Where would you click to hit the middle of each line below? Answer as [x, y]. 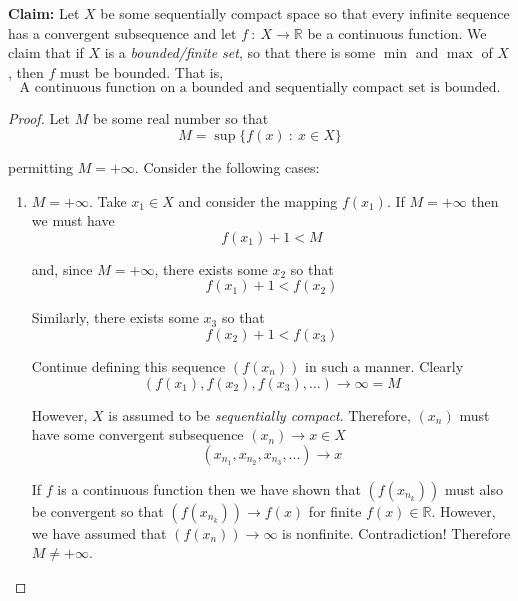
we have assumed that [99, 532]
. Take [107, 200]
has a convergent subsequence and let [122, 32]
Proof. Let [39, 118]
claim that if [46, 52]
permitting [41, 166]
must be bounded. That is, [141, 71]
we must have [73, 220]
